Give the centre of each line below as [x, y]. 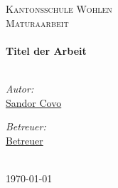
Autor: [20, 88]
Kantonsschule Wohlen [59, 9]
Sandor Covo [34, 102]
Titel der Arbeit [46, 50]
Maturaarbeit [37, 22]
